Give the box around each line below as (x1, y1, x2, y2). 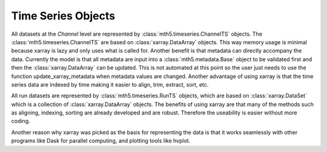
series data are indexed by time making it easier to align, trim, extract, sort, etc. (11, 81, 209, 88)
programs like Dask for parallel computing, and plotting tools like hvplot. (11, 137, 191, 145)
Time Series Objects (11, 9, 115, 22)
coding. (11, 117, 30, 125)
